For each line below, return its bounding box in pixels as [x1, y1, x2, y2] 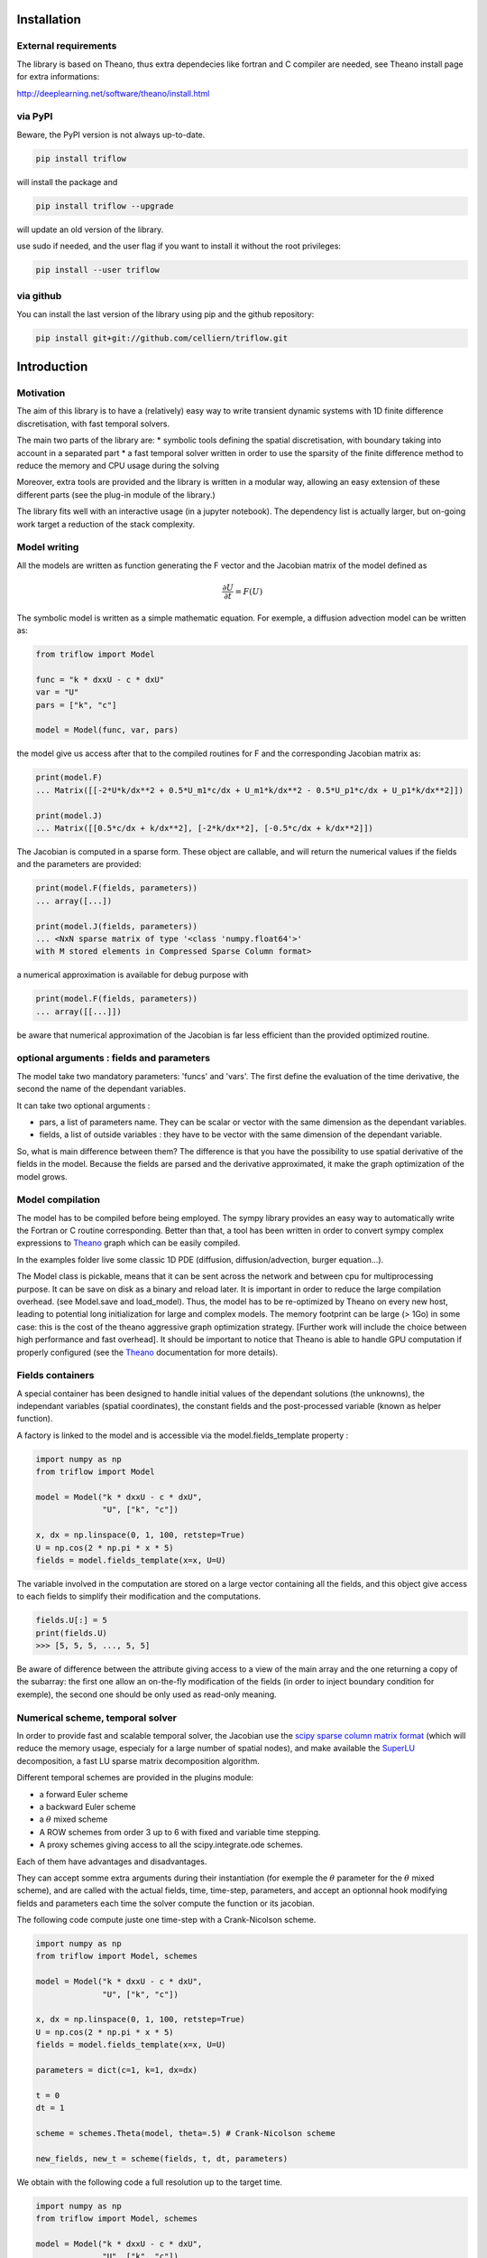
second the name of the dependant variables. [16, 1084, 187, 1095]
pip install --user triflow [35, 265, 160, 275]
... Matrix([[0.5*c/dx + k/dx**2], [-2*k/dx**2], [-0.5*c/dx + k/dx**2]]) [35, 823, 374, 833]
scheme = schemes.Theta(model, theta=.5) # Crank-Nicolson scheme [35, 2128, 335, 2138]
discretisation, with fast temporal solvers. [16, 418, 170, 429]
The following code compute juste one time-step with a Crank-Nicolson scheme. [16, 1915, 317, 1926]
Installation [16, 12, 81, 27]
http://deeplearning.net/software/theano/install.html [16, 88, 210, 98]
